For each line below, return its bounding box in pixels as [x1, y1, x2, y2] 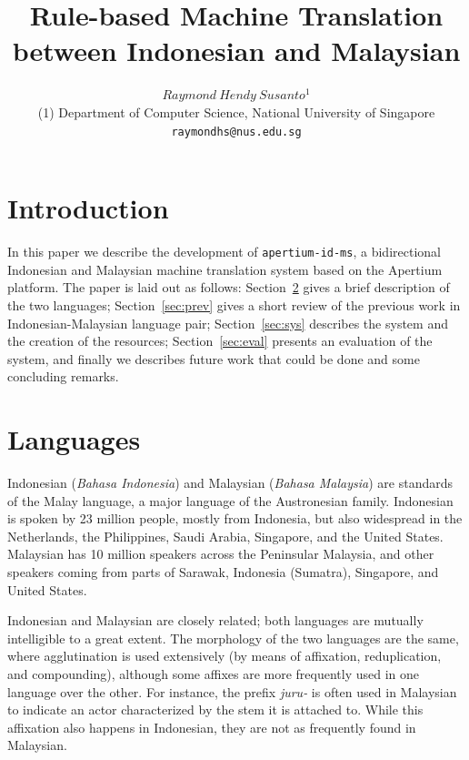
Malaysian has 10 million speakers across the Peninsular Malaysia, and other [7, 544, 434, 563]
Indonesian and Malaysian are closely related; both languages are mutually [7, 611, 424, 630]
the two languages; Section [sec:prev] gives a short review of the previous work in [7, 295, 461, 314]
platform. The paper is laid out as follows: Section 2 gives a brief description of [7, 278, 450, 297]
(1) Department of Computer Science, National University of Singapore [37, 102, 435, 121]
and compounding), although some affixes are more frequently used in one [7, 664, 420, 683]
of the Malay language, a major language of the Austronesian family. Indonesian [7, 491, 454, 510]
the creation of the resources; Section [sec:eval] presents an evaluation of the [7, 331, 433, 350]
